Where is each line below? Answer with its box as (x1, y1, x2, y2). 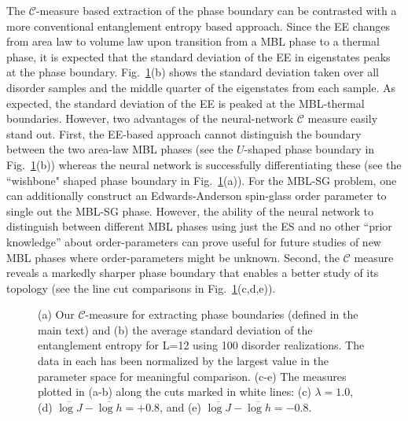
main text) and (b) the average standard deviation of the (38, 321, 313, 338)
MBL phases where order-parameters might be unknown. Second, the (6, 249, 340, 265)
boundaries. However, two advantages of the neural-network (6, 110, 294, 127)
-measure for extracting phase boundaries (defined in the (85, 306, 358, 323)
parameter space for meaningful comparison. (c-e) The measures (38, 367, 347, 384)
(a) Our (38, 306, 75, 323)
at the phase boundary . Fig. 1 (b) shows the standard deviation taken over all (6, 64, 379, 80)
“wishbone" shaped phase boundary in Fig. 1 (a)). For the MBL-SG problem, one (6, 172, 397, 188)
